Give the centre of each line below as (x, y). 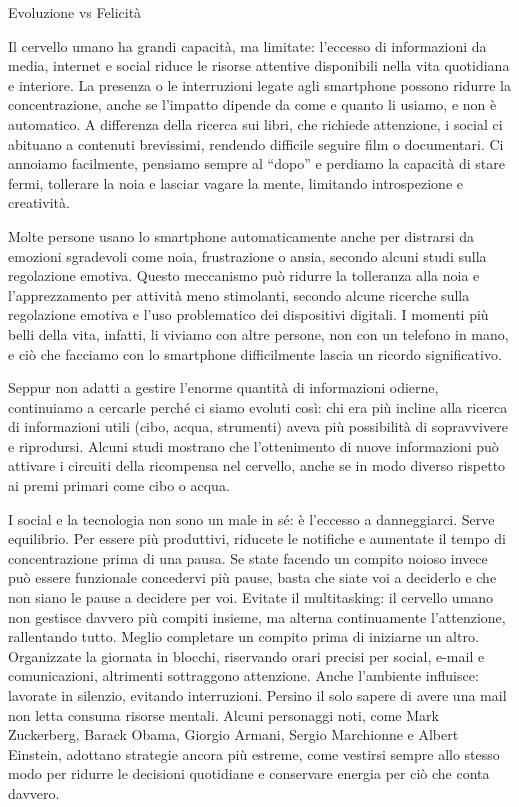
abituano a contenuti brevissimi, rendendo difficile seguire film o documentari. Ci (256, 143)
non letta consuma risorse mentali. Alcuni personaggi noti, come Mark (223, 714)
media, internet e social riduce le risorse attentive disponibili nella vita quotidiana (259, 65)
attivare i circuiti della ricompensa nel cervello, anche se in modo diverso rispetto (257, 465)
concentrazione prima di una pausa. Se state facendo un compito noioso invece (248, 557)
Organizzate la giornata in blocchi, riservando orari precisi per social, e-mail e (246, 655)
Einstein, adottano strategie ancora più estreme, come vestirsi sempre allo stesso (254, 753)
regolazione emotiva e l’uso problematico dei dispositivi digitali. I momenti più (248, 314)
